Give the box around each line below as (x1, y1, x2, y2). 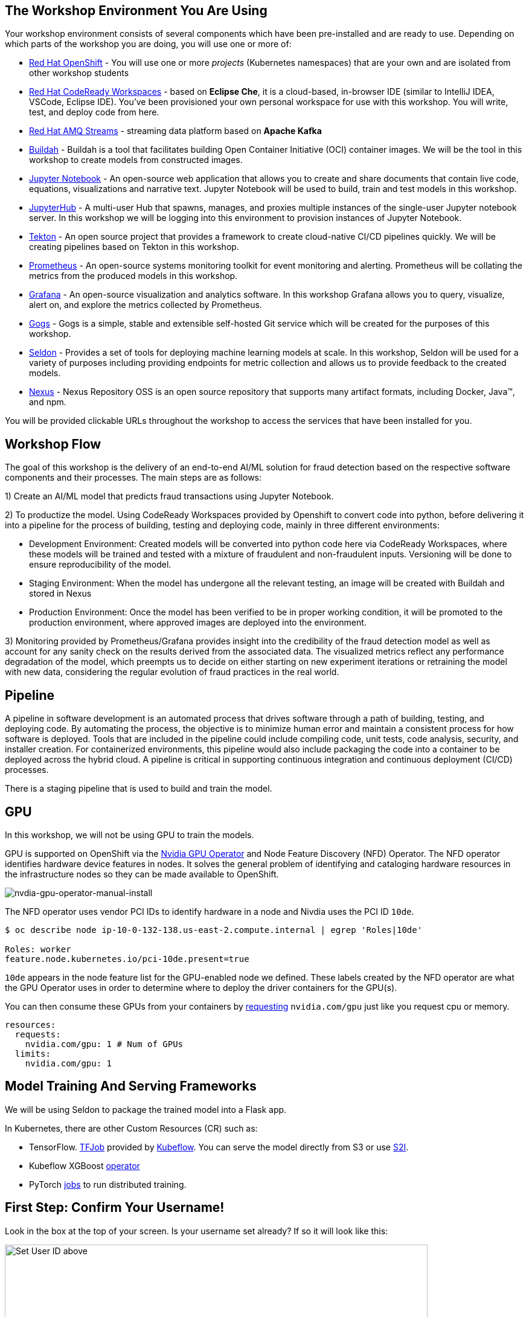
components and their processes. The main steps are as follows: (5, 472, 262, 483)
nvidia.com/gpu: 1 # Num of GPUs (25, 1039, 184, 1049)
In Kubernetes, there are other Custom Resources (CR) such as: (5, 1123, 258, 1133)
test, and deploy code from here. (29, 107, 159, 118)
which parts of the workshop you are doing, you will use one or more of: (5, 39, 292, 50)
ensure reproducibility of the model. (29, 559, 172, 570)
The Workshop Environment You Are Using (5, 3, 268, 18)
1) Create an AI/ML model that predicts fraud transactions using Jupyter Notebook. (5, 491, 334, 502)
